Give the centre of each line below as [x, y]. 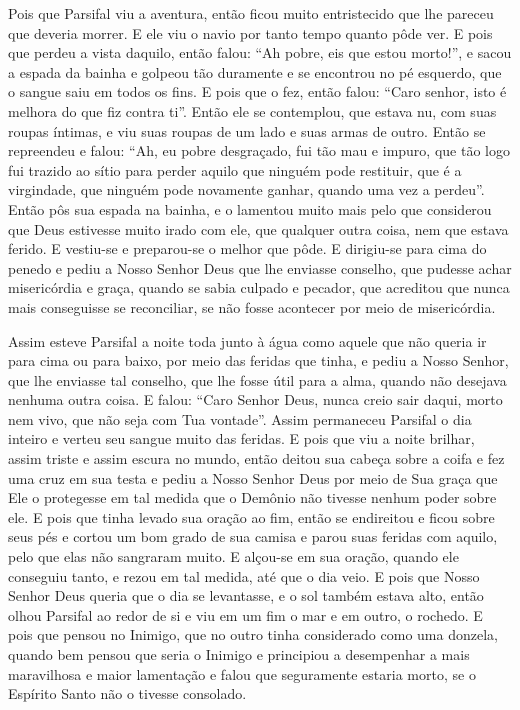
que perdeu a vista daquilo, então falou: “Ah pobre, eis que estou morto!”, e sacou [260, 52]
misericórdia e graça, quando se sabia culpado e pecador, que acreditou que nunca [259, 287]
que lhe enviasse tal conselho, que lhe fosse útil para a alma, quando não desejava [257, 379]
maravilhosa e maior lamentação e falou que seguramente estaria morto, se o [242, 673]
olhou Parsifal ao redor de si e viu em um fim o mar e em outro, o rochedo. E [245, 614]
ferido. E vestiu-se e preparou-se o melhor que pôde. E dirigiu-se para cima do [247, 248]
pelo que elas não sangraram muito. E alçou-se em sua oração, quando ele [233, 556]
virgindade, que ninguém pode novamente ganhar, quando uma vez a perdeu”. [246, 189]
